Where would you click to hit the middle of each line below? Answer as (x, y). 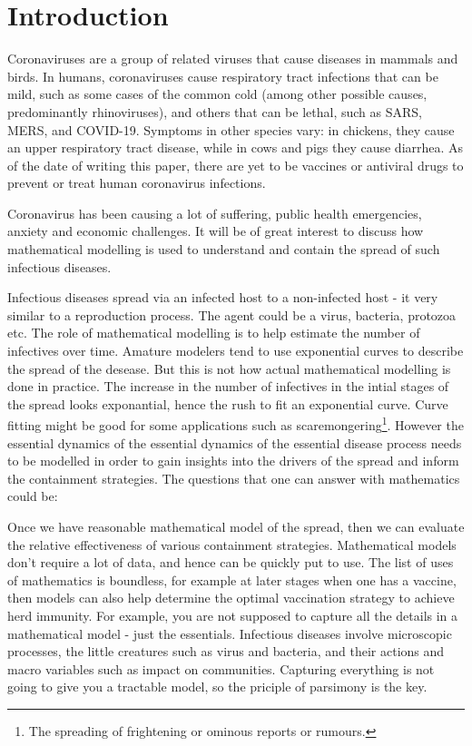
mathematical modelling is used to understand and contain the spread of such (224, 249)
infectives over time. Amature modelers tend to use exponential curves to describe (236, 351)
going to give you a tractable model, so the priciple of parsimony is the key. (217, 687)
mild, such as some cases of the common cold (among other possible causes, (217, 94)
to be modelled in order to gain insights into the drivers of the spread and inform (233, 461)
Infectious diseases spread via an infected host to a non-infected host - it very (223, 297)
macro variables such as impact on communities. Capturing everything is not (221, 668)
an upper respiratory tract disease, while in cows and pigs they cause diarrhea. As (236, 147)
